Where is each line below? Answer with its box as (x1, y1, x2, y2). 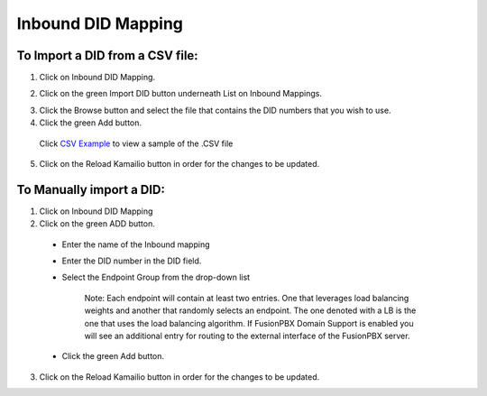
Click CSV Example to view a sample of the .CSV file (39, 138, 234, 149)
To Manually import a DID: (16, 181, 166, 198)
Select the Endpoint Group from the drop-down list (61, 272, 251, 283)
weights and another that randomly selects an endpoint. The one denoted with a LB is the (84, 305, 417, 316)
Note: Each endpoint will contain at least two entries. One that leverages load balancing (84, 292, 409, 303)
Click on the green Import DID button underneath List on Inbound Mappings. (39, 88, 322, 99)
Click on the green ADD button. (39, 218, 155, 229)
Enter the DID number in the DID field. (61, 255, 202, 266)
